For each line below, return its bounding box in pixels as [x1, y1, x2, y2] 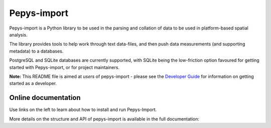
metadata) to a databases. [9, 48, 64, 54]
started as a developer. [9, 80, 57, 86]
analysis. [9, 31, 28, 37]
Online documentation [9, 93, 81, 102]
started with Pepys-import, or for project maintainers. [9, 64, 120, 70]
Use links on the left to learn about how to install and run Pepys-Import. [9, 106, 157, 112]
